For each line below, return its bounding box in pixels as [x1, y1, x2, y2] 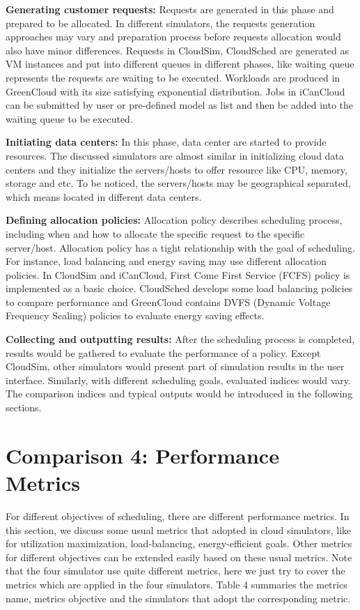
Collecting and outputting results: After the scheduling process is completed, [6, 332, 355, 346]
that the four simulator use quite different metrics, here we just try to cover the [6, 563, 345, 578]
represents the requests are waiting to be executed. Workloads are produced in [6, 70, 341, 84]
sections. [6, 400, 42, 415]
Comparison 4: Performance [6, 441, 279, 469]
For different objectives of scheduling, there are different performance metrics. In [6, 508, 350, 523]
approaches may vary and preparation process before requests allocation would [6, 29, 341, 44]
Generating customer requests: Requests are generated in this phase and [6, 2, 334, 16]
